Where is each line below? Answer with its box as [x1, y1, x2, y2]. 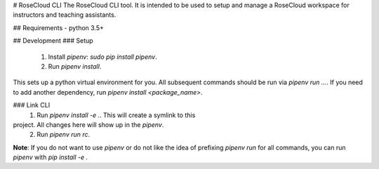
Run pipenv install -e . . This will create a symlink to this [36, 111, 196, 119]
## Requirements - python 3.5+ [13, 23, 105, 32]
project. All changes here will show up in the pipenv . [13, 120, 164, 129]
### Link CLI [13, 101, 51, 109]
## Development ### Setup [13, 36, 94, 45]
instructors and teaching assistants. [13, 11, 117, 19]
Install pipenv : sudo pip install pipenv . [48, 53, 157, 61]
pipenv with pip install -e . [13, 153, 88, 161]
